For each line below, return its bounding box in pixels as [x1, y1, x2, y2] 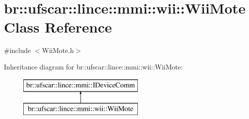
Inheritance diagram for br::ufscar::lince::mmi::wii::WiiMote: [4, 61, 183, 71]
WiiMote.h [42, 45, 74, 55]
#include [4, 45, 31, 55]
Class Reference [4, 17, 112, 37]
